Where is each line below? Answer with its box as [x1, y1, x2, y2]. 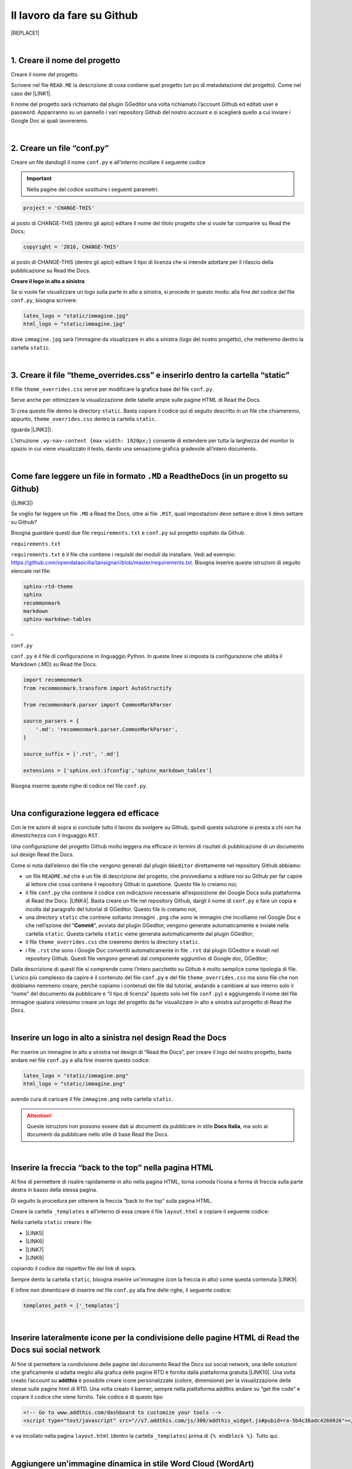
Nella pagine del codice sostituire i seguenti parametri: [26, 186, 158, 193]
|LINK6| [25, 1237, 44, 1245]
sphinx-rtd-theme [23, 583, 73, 590]
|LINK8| [25, 1254, 44, 1261]
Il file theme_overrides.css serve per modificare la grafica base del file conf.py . [11, 385, 214, 393]
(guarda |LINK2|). [11, 426, 53, 433]
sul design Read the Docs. [11, 851, 75, 858]
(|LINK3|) [11, 499, 33, 507]
